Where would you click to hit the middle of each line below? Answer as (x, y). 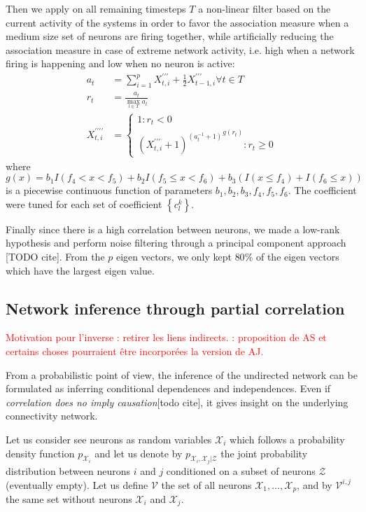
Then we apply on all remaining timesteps (96, 8)
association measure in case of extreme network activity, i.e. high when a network (180, 49)
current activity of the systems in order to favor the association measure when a (177, 22)
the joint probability (264, 453)
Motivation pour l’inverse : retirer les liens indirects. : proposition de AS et (166, 337)
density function (40, 453)
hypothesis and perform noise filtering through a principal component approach (176, 243)
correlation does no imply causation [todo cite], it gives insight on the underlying (177, 402)
